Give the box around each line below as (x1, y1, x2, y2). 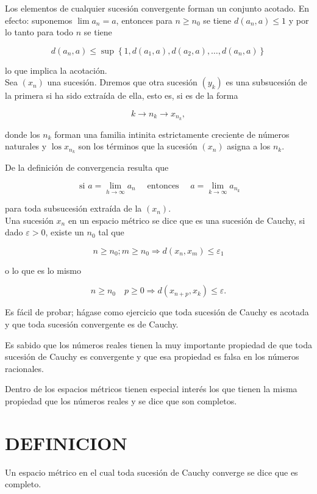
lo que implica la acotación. (5, 63, 107, 76)
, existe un (45, 226, 84, 238)
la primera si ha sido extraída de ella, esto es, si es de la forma (5, 89, 238, 102)
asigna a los (227, 140, 271, 152)
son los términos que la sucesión (78, 140, 198, 152)
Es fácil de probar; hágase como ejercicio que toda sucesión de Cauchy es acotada (5, 306, 309, 318)
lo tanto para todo (5, 26, 74, 38)
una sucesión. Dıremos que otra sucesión (47, 76, 198, 88)
